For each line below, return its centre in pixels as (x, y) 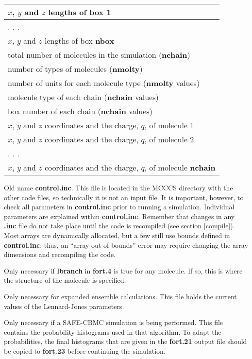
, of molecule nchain (180, 167)
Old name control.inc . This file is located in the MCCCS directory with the (118, 188)
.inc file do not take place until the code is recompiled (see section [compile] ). (119, 226)
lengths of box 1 (80, 12)
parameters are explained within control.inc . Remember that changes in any (119, 216)
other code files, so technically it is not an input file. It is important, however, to (124, 197)
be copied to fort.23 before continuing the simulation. (85, 350)
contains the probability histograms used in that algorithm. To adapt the (113, 332)
